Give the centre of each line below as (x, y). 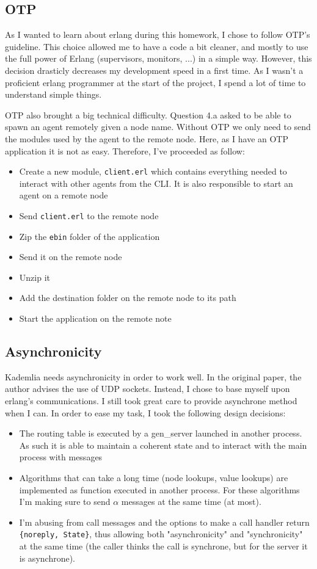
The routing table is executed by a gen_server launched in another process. (161, 433)
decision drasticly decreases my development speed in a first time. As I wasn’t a (154, 70)
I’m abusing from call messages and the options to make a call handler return (164, 522)
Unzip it (35, 277)
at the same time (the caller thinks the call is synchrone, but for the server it (163, 546)
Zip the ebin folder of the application (89, 236)
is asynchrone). (47, 558)
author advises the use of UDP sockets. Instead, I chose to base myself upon (148, 389)
